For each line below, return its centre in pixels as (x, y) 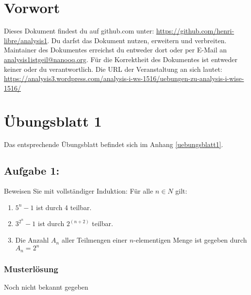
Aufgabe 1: (32, 171)
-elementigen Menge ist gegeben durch (190, 240)
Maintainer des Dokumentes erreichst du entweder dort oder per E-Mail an (116, 50)
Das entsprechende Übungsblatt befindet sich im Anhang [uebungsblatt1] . (114, 144)
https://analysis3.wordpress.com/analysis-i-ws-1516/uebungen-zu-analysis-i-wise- (124, 78)
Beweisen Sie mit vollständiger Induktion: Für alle (79, 191)
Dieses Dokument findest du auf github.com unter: (79, 31)
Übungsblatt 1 (53, 121)
